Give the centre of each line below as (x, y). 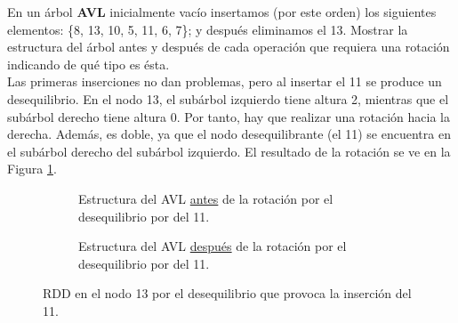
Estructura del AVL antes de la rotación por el (206, 198)
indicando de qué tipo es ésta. (88, 64)
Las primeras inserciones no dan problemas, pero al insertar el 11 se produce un (225, 81)
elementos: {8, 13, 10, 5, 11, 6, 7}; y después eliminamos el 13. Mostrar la (208, 29)
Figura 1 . (32, 169)
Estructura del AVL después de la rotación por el (213, 246)
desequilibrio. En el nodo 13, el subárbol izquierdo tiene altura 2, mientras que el (228, 98)
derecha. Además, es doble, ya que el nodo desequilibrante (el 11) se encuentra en (229, 134)
